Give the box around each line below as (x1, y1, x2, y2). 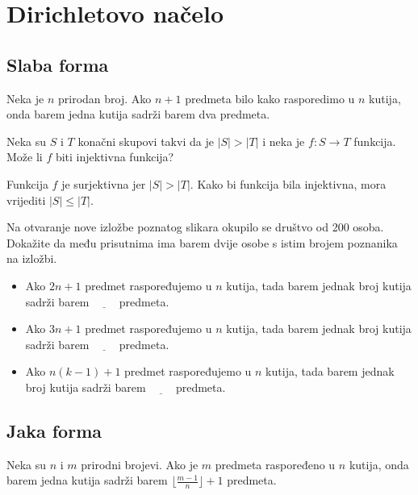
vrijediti (6, 191, 46, 208)
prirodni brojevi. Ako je (81, 455, 199, 472)
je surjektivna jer (61, 175, 146, 192)
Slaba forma (6, 52, 109, 77)
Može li (6, 148, 43, 165)
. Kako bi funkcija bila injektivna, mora (190, 175, 387, 192)
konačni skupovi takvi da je (77, 132, 214, 149)
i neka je (262, 132, 305, 149)
